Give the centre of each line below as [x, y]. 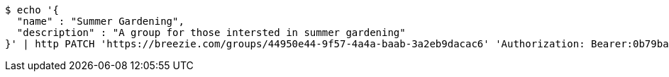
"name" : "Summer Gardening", [100, 21]
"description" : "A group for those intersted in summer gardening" [211, 32]
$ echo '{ [32, 10]
